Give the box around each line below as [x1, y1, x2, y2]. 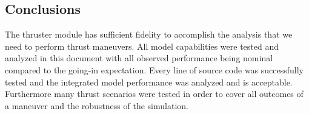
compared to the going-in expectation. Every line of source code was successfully [5, 63, 304, 76]
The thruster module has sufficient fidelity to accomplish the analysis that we [5, 28, 293, 41]
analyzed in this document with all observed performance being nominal [5, 52, 273, 64]
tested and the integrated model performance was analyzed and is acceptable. [5, 75, 293, 88]
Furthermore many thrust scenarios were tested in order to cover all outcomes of [5, 87, 304, 100]
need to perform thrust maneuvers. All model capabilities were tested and [5, 39, 279, 52]
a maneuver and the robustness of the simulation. [5, 99, 188, 112]
